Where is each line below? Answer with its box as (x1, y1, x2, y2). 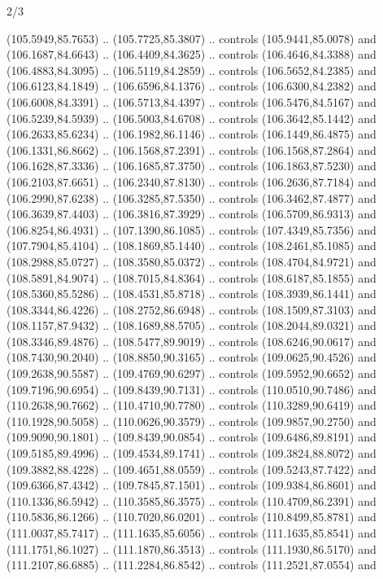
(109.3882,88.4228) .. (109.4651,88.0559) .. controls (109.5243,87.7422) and (7, 460, 376, 477)
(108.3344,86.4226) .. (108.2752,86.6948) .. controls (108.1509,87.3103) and (7, 300, 376, 318)
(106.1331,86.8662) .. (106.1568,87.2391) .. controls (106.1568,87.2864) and (7, 141, 376, 158)
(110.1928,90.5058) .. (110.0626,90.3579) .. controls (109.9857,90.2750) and (7, 412, 376, 429)
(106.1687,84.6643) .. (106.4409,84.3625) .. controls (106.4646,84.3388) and (7, 46, 376, 63)
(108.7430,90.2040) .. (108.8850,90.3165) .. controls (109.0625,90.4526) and (7, 349, 376, 366)
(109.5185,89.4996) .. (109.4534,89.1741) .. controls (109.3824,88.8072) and (7, 445, 376, 462)
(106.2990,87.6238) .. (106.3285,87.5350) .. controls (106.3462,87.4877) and (7, 189, 376, 206)
